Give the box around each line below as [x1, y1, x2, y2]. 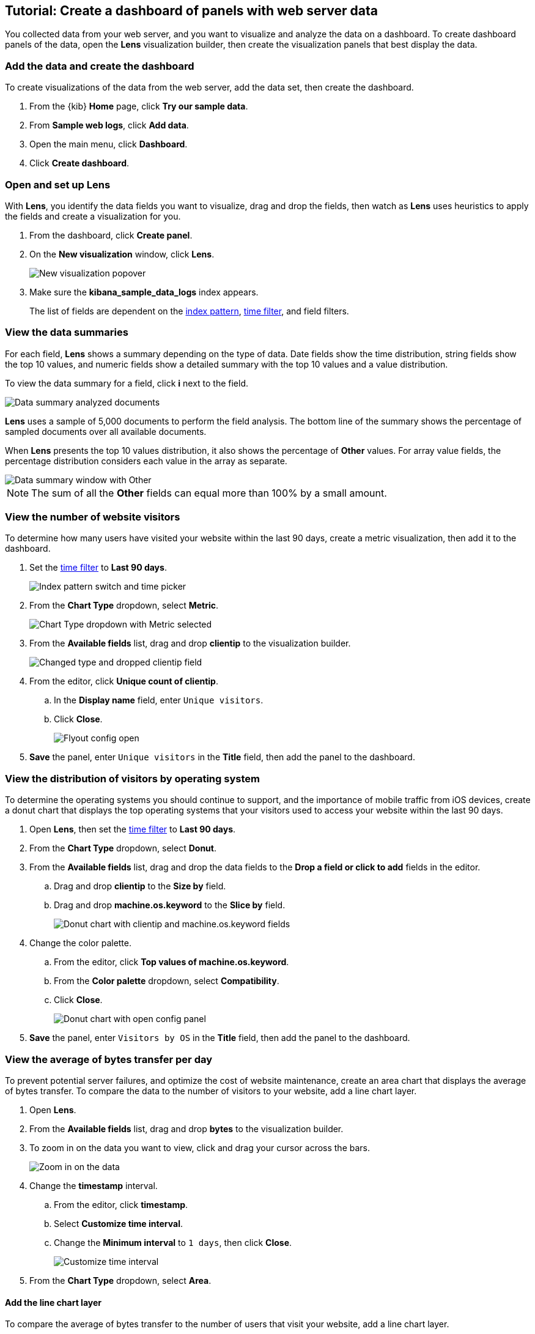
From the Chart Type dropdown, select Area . [29, 1275, 212, 1286]
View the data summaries [5, 326, 128, 339]
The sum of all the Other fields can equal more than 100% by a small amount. [31, 486, 387, 499]
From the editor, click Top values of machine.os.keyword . [54, 957, 289, 968]
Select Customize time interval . [54, 1218, 183, 1229]
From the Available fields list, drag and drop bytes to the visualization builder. [29, 1123, 344, 1134]
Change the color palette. [29, 938, 132, 949]
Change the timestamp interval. [29, 1180, 158, 1191]
